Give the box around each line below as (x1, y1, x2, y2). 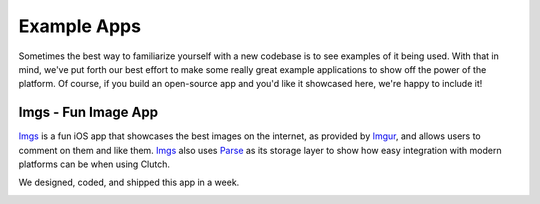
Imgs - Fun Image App (18, 104, 159, 121)
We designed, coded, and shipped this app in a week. (18, 176, 240, 189)
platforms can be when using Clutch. (18, 158, 170, 170)
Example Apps (18, 15, 142, 37)
